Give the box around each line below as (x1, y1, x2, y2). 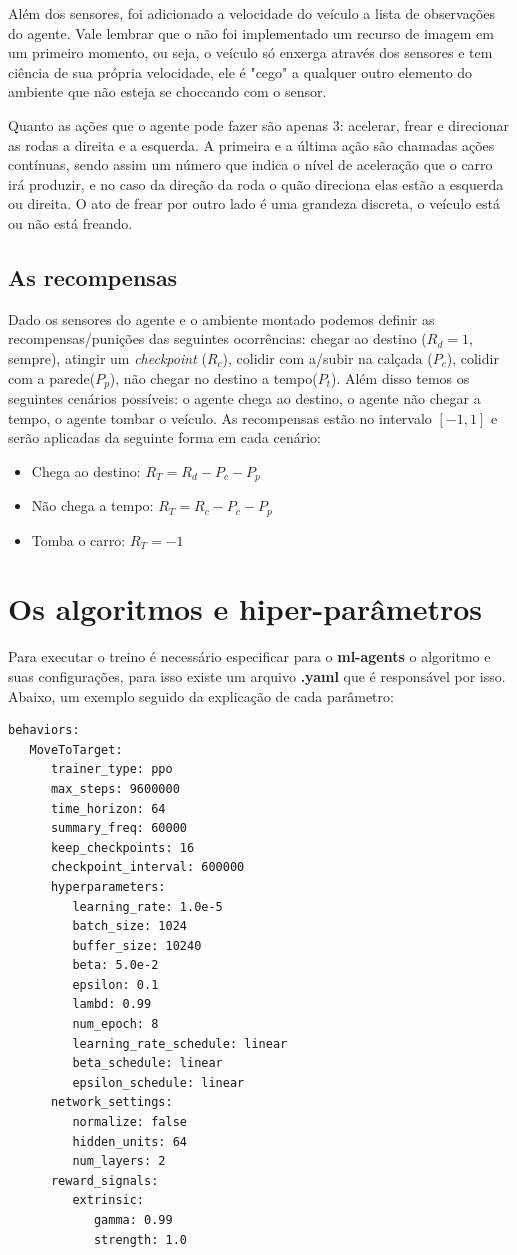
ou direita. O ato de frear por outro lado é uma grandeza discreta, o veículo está (8, 193, 500, 214)
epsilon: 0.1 (72, 977, 159, 992)
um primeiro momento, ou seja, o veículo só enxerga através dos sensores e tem (8, 42, 493, 63)
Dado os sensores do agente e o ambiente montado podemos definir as (8, 308, 435, 329)
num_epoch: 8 (72, 1017, 159, 1032)
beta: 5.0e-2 (72, 958, 159, 973)
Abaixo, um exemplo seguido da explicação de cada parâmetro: (8, 685, 394, 706)
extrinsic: (72, 1193, 145, 1208)
